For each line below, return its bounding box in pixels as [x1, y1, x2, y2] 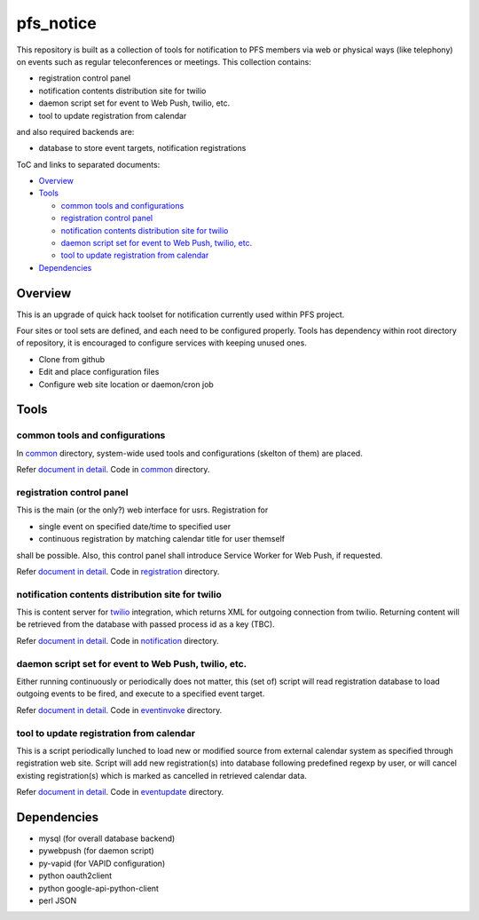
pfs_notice [16, 13, 97, 33]
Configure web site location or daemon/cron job [38, 378, 215, 390]
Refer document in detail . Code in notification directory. [16, 635, 219, 646]
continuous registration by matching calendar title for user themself [38, 534, 286, 544]
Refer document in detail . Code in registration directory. [16, 566, 220, 576]
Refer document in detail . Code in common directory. [16, 464, 210, 475]
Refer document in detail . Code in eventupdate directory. [16, 787, 224, 797]
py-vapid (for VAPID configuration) [38, 858, 166, 868]
